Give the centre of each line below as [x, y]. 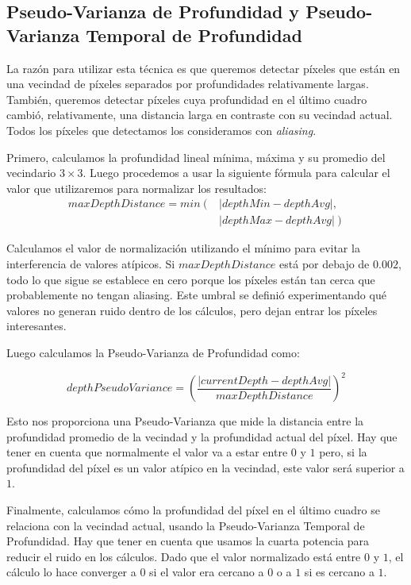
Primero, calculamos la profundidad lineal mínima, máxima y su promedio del [196, 157]
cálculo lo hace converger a [71, 572]
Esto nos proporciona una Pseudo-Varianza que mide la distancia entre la [185, 421]
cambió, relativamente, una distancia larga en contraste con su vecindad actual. [200, 115]
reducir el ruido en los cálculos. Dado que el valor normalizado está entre [184, 556]
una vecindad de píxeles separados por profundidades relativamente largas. [188, 84]
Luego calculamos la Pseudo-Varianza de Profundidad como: [153, 352]
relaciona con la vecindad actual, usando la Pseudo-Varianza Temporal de [186, 525]
